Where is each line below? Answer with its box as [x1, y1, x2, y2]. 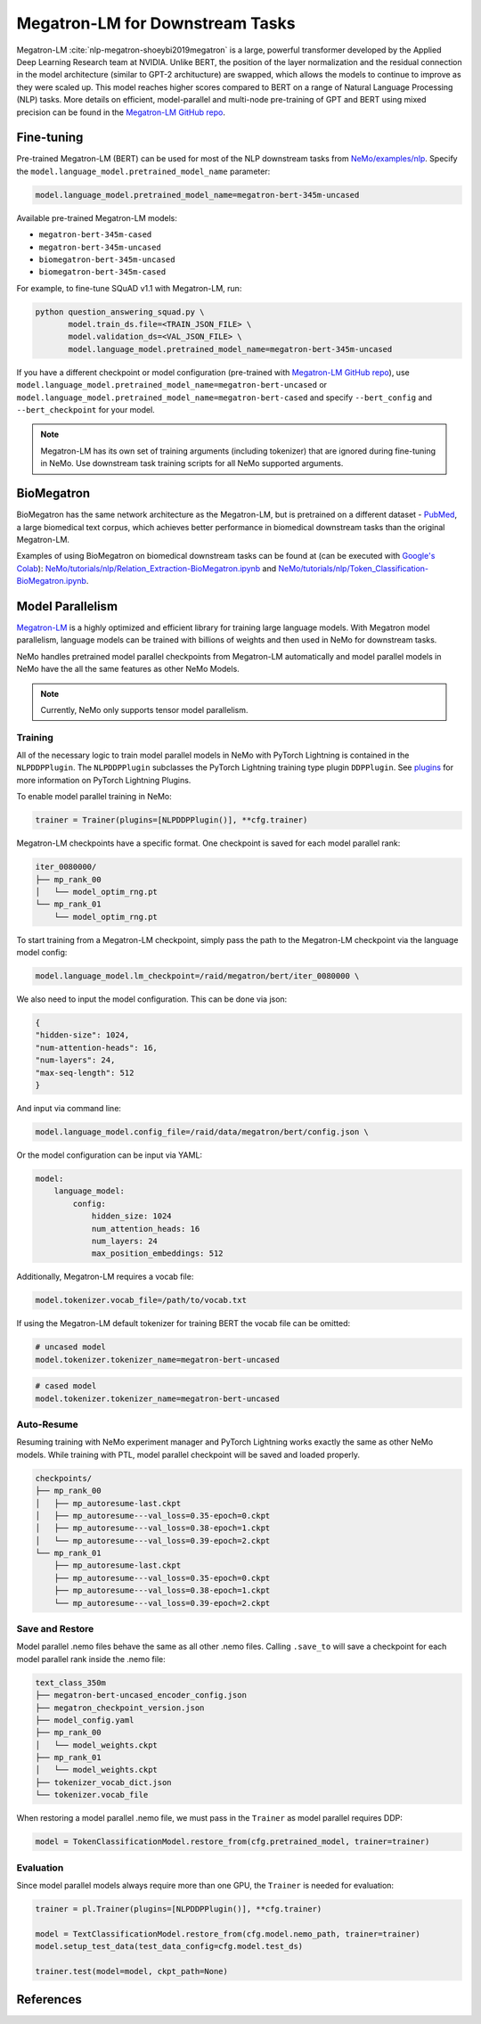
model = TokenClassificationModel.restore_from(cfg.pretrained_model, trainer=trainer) [35, 1837, 430, 1847]
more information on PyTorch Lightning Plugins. [16, 774, 192, 785]
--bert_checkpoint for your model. [16, 405, 155, 415]
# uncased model [35, 1342, 107, 1352]
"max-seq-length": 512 [35, 1068, 135, 1078]
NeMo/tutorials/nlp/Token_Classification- [277, 562, 429, 574]
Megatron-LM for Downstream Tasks [16, 13, 296, 33]
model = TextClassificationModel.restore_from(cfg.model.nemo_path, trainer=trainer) [35, 1929, 420, 1938]
